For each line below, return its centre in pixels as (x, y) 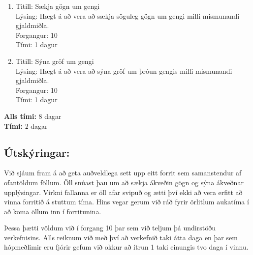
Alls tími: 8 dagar (33, 116)
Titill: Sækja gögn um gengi (58, 6)
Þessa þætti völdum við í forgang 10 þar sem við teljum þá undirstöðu (110, 228)
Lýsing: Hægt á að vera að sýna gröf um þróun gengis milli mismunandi (124, 71)
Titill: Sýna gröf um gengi (55, 61)
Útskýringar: (37, 152)
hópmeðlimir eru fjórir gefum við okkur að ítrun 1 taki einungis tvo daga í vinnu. (126, 247)
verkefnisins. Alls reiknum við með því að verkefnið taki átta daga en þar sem (121, 237)
